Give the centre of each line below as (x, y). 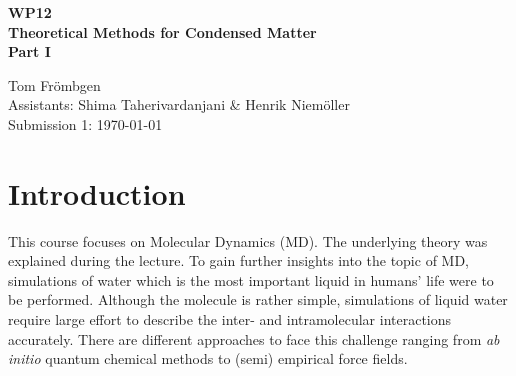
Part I (29, 51)
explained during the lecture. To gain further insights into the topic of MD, (239, 260)
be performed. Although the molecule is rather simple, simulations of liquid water (258, 299)
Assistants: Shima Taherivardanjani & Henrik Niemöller (179, 104)
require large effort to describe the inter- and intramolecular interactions (230, 319)
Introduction (97, 192)
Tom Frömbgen (54, 84)
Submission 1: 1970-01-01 (85, 123)
